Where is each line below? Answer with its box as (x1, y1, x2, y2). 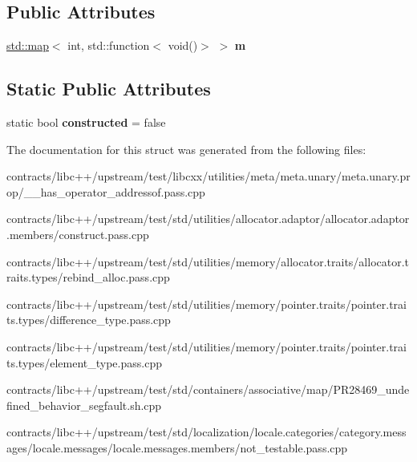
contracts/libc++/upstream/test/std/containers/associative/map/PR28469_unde (6, 381, 410, 398)
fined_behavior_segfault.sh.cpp (6, 396, 162, 413)
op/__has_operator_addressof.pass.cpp (6, 183, 205, 200)
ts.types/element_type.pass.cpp (6, 354, 162, 371)
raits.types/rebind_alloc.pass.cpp (6, 269, 170, 286)
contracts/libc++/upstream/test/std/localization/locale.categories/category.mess (6, 423, 407, 440)
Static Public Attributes (6, 76, 211, 101)
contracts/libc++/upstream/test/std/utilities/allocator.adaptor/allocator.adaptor (6, 210, 410, 227)
